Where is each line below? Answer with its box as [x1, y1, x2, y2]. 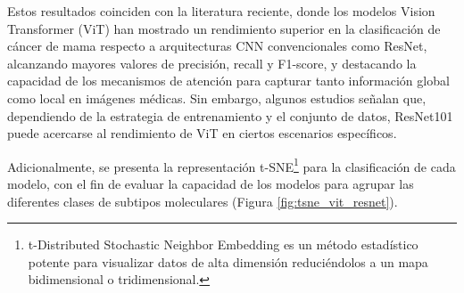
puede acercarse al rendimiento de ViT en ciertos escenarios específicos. [7, 124, 397, 142]
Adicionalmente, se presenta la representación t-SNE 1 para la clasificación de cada [7, 154, 456, 175]
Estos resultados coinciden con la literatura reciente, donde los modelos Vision [7, 2, 435, 20]
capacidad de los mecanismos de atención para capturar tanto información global [7, 71, 450, 90]
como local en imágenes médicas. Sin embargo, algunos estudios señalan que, [7, 88, 427, 107]
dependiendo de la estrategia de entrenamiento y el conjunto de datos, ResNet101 [7, 106, 453, 125]
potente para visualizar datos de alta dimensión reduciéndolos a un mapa [28, 252, 428, 271]
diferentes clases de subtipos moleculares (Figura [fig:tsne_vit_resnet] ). [7, 191, 398, 210]
